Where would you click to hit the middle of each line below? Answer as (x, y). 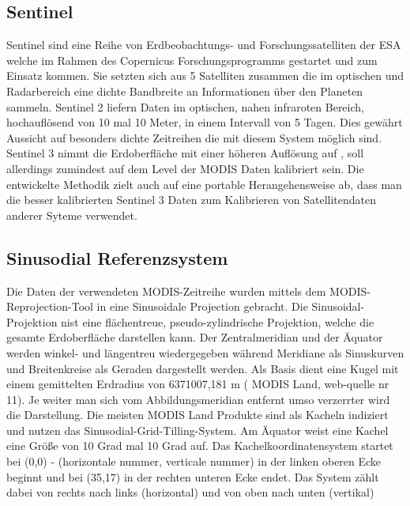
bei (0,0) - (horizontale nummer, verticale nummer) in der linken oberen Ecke (194, 461)
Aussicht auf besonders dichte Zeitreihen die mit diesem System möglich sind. (194, 137)
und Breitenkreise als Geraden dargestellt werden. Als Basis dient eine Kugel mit (203, 368)
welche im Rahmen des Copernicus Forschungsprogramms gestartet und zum (192, 60)
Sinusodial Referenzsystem (117, 257)
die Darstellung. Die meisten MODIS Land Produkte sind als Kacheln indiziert (197, 415)
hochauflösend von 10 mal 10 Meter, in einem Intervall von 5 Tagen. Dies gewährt (205, 122)
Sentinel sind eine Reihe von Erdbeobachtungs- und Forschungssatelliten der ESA (204, 45)
